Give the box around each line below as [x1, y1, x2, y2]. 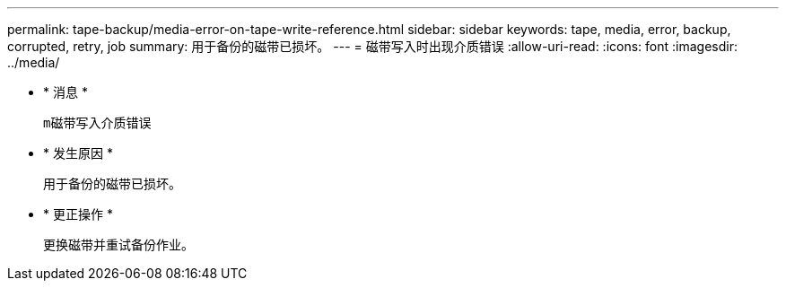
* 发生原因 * [43, 145, 113, 161]
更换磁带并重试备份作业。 [43, 237, 194, 252]
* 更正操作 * [43, 206, 113, 222]
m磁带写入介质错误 [43, 116, 152, 130]
